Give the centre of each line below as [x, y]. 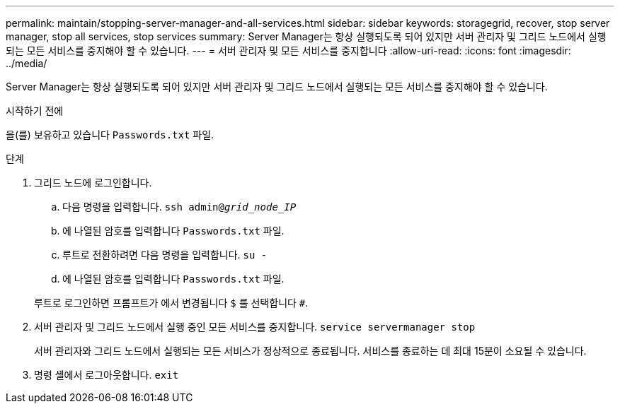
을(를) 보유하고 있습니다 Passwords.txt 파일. [110, 135]
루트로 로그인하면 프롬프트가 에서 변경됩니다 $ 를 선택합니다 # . [171, 303]
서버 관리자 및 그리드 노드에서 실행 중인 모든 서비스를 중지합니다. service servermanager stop [255, 327]
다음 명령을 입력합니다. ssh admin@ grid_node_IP [179, 207]
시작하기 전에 [35, 111]
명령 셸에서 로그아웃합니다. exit [107, 375]
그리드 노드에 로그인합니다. [93, 183]
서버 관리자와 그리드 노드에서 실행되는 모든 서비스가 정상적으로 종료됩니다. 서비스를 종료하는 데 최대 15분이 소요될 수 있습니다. [310, 351]
